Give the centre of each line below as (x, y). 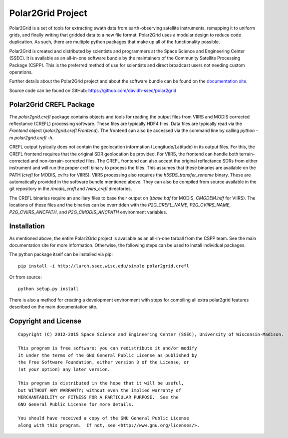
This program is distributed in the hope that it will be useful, (101, 383)
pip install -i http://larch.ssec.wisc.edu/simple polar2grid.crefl (104, 266)
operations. (21, 72)
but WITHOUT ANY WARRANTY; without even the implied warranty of (100, 390)
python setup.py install (48, 288)
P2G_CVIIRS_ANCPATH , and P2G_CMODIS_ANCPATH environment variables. (88, 212)
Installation (27, 226)
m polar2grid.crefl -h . (31, 137)
